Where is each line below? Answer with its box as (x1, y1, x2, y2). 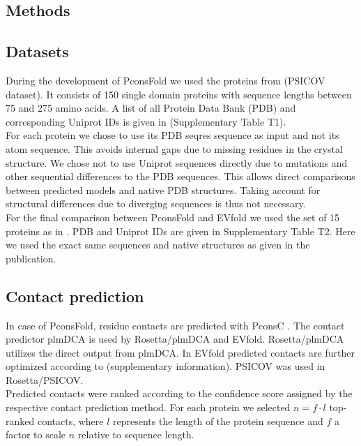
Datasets (6, 40, 69, 62)
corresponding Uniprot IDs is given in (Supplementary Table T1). (6, 114, 286, 128)
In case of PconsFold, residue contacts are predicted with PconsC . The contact (6, 318, 345, 332)
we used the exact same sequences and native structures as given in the (6, 237, 310, 252)
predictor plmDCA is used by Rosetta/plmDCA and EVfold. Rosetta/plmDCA (6, 332, 344, 346)
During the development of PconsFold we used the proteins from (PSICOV (6, 73, 325, 87)
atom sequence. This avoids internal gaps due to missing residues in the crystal (6, 141, 343, 156)
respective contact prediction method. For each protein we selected (6, 400, 291, 415)
